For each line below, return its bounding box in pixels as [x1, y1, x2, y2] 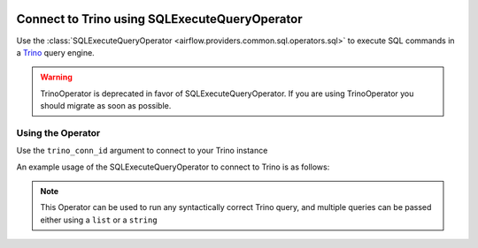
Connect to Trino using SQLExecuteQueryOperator [16, 11, 303, 26]
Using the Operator [16, 126, 101, 139]
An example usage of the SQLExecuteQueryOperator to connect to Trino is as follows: [16, 162, 330, 172]
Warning [40, 71, 73, 83]
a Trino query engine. [16, 47, 95, 57]
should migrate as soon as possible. [40, 101, 172, 111]
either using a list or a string [40, 214, 158, 225]
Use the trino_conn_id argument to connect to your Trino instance [16, 146, 268, 156]
